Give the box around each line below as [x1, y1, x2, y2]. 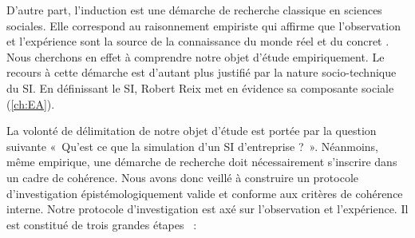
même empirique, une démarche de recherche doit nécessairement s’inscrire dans [6, 153, 397, 170]
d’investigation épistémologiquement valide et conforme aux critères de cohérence [6, 184, 403, 201]
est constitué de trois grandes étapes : [6, 216, 197, 232]
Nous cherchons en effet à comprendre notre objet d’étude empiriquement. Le [6, 48, 385, 65]
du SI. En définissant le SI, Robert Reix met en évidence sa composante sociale [6, 79, 394, 96]
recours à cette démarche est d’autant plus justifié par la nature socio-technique [6, 64, 397, 81]
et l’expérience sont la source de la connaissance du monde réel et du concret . [6, 33, 389, 50]
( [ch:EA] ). [6, 95, 55, 112]
